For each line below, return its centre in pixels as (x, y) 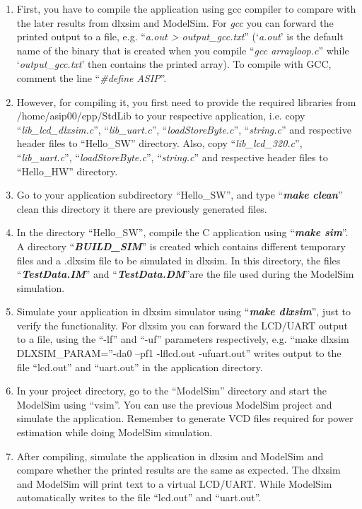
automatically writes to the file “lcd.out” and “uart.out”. (139, 497)
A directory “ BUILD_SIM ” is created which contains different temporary (181, 246)
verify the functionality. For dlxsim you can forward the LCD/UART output (182, 325)
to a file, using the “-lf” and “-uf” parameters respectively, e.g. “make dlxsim (183, 339)
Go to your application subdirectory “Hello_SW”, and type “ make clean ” (180, 195)
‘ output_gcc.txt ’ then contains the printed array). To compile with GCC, (174, 64)
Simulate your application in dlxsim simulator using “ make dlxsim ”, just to (183, 311)
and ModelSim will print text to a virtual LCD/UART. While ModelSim (174, 483)
